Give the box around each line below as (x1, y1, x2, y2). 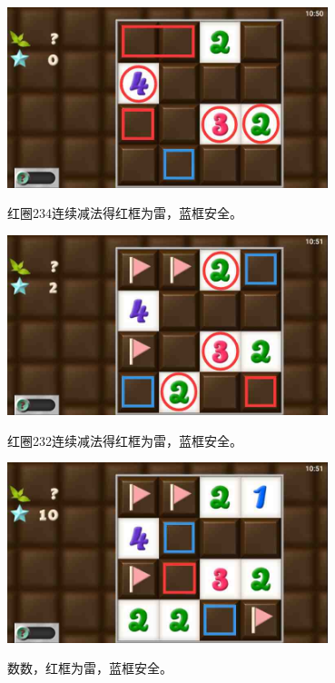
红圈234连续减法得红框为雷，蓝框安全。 (7, 203, 242, 223)
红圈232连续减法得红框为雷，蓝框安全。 (7, 431, 242, 450)
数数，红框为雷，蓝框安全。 (7, 658, 172, 678)
